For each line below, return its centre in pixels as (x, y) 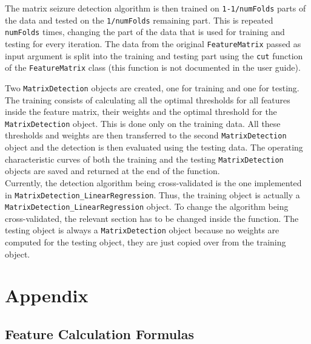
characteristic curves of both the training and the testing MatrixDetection (144, 159)
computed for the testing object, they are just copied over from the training (145, 242)
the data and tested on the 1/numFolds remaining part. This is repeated (139, 20)
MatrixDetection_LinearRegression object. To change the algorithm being (147, 206)
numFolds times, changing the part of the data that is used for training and (145, 32)
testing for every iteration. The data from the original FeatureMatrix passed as (153, 43)
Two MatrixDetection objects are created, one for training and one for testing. (152, 87)
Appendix (47, 295)
